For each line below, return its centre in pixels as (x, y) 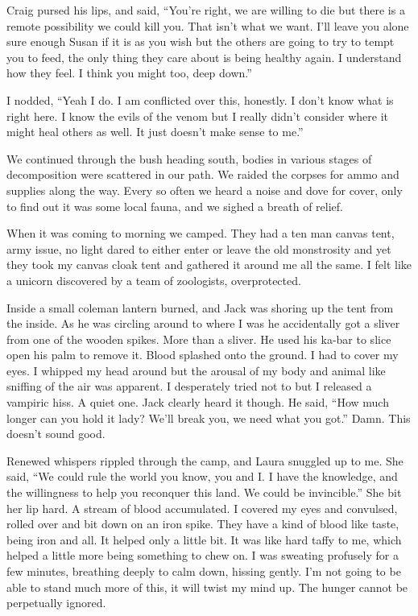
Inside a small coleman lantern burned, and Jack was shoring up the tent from (200, 307)
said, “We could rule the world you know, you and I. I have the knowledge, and (202, 476)
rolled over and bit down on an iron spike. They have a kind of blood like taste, (203, 524)
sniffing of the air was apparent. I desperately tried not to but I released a (189, 386)
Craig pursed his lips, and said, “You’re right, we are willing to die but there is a (206, 10)
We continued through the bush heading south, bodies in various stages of (189, 158)
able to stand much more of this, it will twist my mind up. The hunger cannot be (207, 587)
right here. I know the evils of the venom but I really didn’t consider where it (198, 116)
